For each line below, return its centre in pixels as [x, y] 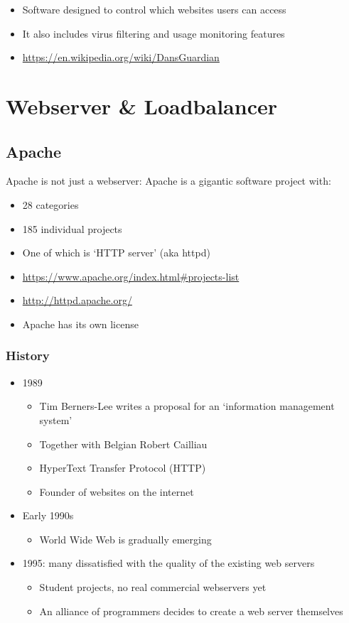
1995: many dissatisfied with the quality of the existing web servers [168, 563]
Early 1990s [48, 515]
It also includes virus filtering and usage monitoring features [154, 33]
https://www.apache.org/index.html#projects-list [131, 276]
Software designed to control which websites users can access [154, 9]
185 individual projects [72, 228]
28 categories [50, 204]
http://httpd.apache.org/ [77, 300]
